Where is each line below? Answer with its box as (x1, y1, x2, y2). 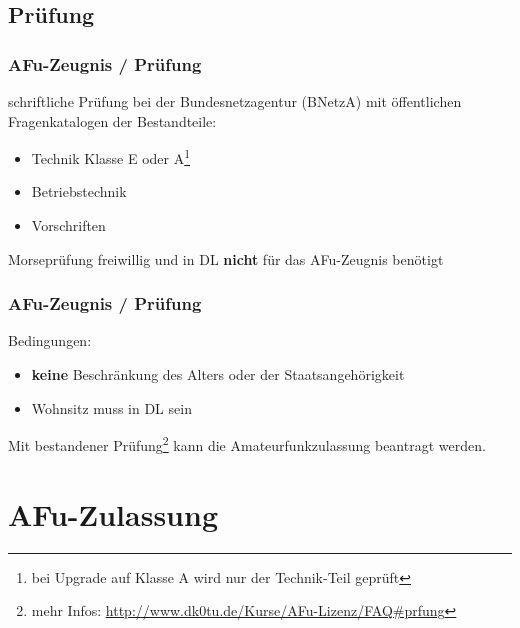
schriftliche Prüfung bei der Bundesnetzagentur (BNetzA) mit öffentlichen (8, 91, 462, 111)
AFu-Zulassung (8, 493, 219, 534)
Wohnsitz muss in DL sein (31, 397, 192, 418)
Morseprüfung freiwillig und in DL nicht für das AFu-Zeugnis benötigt (8, 248, 444, 269)
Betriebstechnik (31, 181, 127, 202)
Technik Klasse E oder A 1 (31, 145, 191, 168)
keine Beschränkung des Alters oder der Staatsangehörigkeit (31, 364, 405, 385)
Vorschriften (31, 215, 106, 236)
